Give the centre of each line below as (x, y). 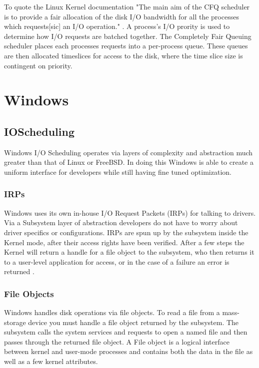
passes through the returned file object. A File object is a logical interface (117, 341)
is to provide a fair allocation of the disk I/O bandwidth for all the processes (121, 16)
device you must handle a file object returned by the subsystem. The (133, 322)
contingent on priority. (38, 65)
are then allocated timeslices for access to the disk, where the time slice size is (123, 55)
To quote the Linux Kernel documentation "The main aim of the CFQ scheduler (127, 6)
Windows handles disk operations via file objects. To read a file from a (112, 312)
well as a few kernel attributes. (51, 361)
